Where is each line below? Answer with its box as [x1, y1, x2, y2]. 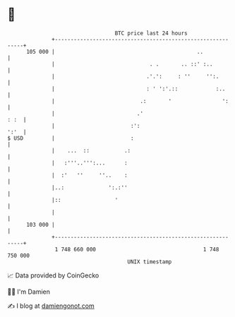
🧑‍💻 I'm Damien [7, 287, 51, 296]
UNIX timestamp [127, 258, 172, 265]
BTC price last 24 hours [114, 30, 188, 37]
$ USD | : [7, 134, 134, 142]
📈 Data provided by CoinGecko [7, 271, 100, 280]
